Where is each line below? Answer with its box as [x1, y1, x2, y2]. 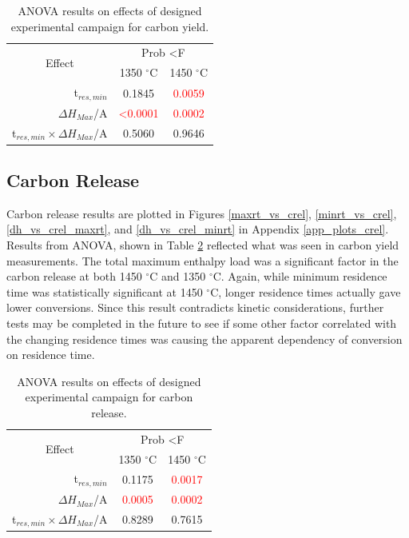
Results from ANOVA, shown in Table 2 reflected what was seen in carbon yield [6, 237, 399, 253]
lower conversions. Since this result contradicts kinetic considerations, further [6, 299, 384, 316]
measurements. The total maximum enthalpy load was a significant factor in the [6, 252, 399, 269]
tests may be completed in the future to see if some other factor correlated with [6, 314, 397, 331]
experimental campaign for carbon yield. [10, 18, 209, 34]
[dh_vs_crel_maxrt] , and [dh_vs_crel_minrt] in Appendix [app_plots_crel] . [6, 221, 389, 237]
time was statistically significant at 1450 [6, 283, 203, 300]
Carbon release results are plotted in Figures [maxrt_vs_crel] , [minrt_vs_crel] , [6, 205, 397, 221]
